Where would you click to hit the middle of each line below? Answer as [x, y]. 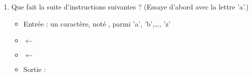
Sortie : [34, 69]
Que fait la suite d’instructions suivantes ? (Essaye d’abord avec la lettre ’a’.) [130, 6]
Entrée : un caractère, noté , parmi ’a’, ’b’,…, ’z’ [97, 23]
